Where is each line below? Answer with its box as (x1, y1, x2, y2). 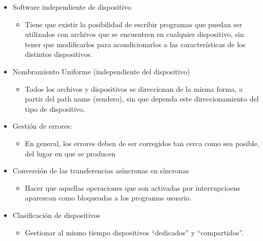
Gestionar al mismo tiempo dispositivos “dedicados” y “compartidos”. (25, 227, 243, 237)
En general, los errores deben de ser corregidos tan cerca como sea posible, (25, 137, 259, 148)
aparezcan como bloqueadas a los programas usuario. (25, 192, 192, 203)
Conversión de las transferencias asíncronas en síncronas (12, 165, 189, 176)
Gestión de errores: (12, 120, 72, 131)
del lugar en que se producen (25, 148, 116, 158)
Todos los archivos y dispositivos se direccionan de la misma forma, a (25, 83, 243, 94)
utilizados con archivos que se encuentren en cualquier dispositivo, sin (25, 29, 245, 39)
